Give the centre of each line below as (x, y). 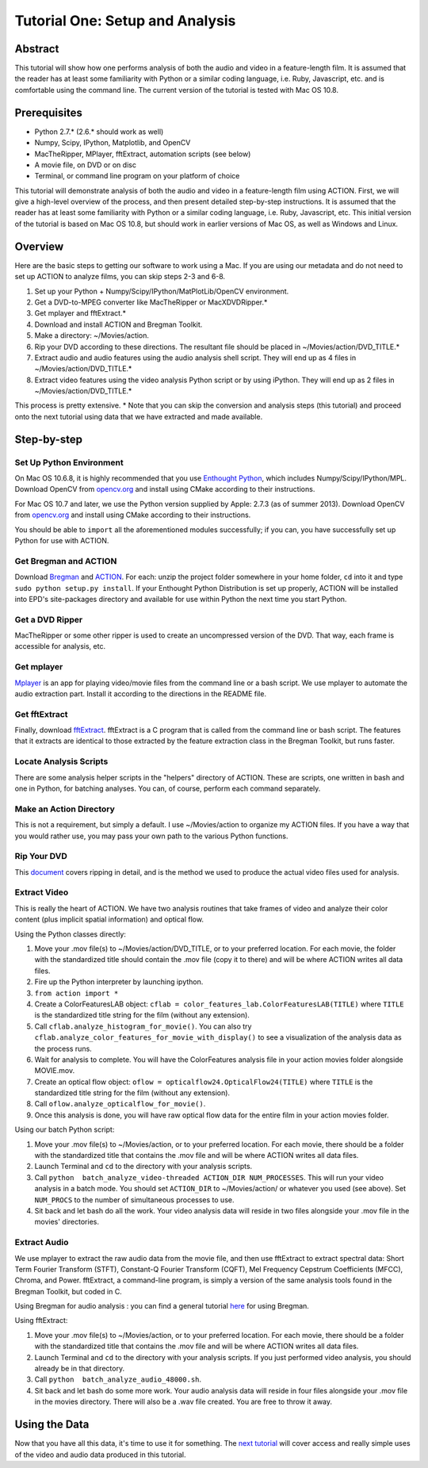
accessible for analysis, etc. (60, 646)
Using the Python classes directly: (71, 934)
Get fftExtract (41, 714)
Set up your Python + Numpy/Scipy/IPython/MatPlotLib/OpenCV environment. (162, 291)
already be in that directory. (80, 1369)
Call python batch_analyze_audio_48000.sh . (118, 1379)
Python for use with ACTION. (62, 540)
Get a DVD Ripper (49, 619)
